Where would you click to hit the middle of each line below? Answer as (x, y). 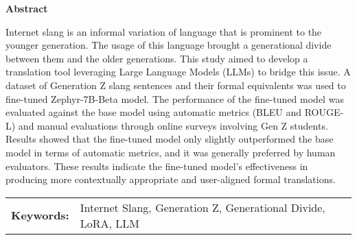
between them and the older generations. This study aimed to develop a (157, 58)
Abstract (27, 8)
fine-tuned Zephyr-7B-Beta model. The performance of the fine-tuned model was (175, 98)
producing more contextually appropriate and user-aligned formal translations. (171, 179)
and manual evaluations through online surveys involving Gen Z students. (173, 125)
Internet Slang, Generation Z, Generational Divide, (203, 207)
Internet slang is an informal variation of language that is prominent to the (164, 31)
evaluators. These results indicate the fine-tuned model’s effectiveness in (157, 166)
